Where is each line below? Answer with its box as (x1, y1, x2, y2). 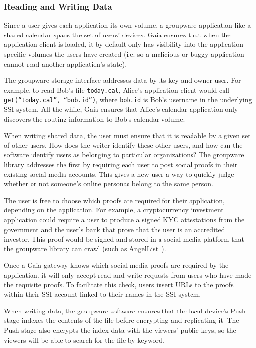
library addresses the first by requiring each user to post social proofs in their (4, 159, 238, 170)
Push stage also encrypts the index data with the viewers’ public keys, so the (4, 324, 236, 335)
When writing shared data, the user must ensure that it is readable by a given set (4, 130, 251, 140)
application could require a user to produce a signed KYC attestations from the (4, 214, 245, 225)
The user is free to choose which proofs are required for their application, (4, 195, 224, 205)
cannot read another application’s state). (4, 58, 127, 69)
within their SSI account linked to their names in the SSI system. (4, 289, 201, 299)
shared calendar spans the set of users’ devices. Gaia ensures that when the (4, 29, 231, 39)
